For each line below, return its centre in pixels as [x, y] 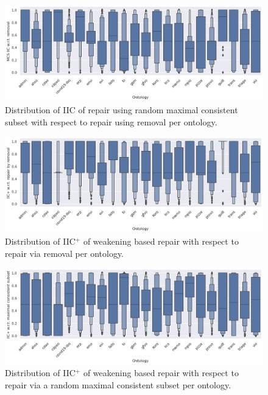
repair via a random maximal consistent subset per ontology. [118, 384]
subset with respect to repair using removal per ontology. [111, 121]
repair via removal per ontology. [65, 253]
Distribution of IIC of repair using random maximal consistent [122, 109]
